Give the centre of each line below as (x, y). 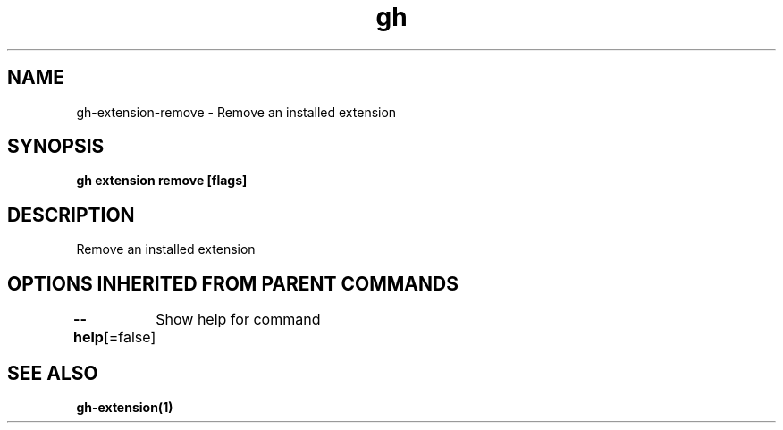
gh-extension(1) (125, 407)
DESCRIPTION (71, 215)
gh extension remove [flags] (162, 181)
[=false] (130, 337)
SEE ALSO (53, 373)
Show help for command (238, 320)
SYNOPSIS (56, 147)
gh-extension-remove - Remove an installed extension (236, 112)
